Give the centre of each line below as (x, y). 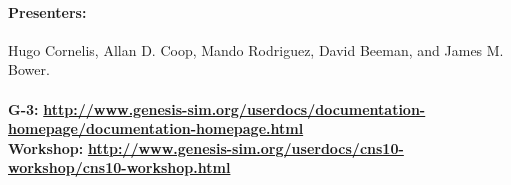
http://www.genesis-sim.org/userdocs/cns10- (245, 147)
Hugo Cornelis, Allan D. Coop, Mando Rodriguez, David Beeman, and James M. (256, 49)
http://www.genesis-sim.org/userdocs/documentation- (234, 108)
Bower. (29, 69)
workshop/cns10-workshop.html (119, 167)
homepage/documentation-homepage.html (156, 128)
